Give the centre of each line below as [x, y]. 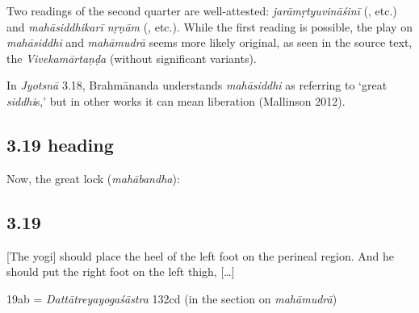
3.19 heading [60, 144]
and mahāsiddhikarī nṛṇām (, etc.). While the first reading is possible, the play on [209, 26]
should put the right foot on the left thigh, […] [121, 271]
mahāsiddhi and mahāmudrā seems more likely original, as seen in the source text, [209, 42]
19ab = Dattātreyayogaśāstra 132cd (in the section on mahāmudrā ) [172, 298]
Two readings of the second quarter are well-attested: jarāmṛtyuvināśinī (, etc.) [202, 10]
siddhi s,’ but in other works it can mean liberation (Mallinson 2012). [176, 100]
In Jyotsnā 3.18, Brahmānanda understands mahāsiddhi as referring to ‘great [197, 85]
